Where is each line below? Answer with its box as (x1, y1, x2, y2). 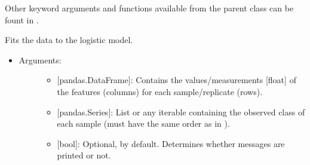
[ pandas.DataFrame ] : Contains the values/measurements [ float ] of (57, 74, 296, 86)
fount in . (5, 13, 39, 26)
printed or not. (57, 149, 111, 161)
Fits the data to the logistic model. (5, 33, 133, 46)
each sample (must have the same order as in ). (57, 117, 230, 130)
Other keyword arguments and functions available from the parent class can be (5, 2, 294, 14)
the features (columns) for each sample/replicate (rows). (57, 85, 263, 97)
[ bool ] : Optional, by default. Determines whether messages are (57, 137, 285, 149)
